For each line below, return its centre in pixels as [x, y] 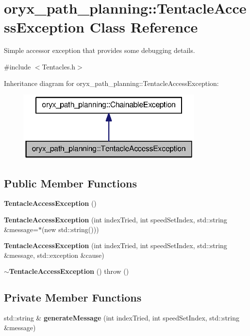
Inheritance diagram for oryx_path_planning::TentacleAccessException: [111, 83]
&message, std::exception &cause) [54, 255]
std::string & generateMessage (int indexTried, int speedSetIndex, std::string [122, 318]
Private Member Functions [73, 297]
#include [17, 66]
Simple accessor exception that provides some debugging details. [100, 50]
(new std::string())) [70, 229]
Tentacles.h [59, 66]
